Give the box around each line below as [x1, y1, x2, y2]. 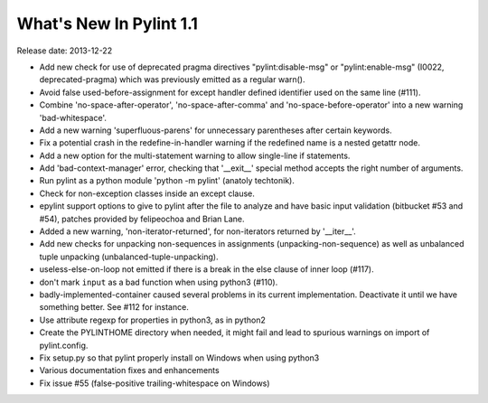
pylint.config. [39, 340, 89, 351]
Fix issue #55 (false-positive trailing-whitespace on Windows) [39, 378, 270, 389]
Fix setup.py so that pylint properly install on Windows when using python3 [39, 352, 320, 363]
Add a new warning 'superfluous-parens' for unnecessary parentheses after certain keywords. [39, 125, 392, 136]
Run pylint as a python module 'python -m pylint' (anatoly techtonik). [39, 175, 296, 186]
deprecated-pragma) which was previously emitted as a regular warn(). [39, 74, 305, 85]
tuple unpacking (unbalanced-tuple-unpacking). [39, 251, 219, 262]
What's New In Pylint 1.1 [16, 14, 199, 33]
